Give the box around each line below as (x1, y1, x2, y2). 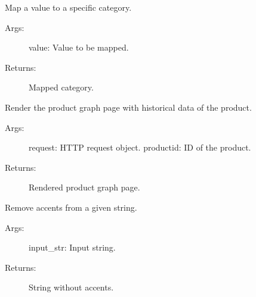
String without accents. (29, 281, 114, 293)
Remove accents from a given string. (5, 201, 137, 213)
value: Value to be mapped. (29, 41, 129, 54)
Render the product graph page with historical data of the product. (5, 101, 252, 113)
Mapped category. (29, 81, 94, 93)
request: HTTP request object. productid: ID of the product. (29, 141, 251, 154)
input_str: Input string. (29, 241, 116, 254)
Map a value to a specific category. (5, 1, 132, 13)
